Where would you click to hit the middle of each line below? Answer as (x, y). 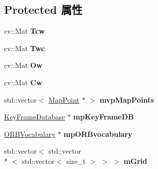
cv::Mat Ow (23, 65)
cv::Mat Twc (24, 48)
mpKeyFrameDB (103, 117)
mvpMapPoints (127, 99)
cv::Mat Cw (23, 82)
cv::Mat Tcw (24, 31)
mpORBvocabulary (98, 134)
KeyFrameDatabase (35, 117)
